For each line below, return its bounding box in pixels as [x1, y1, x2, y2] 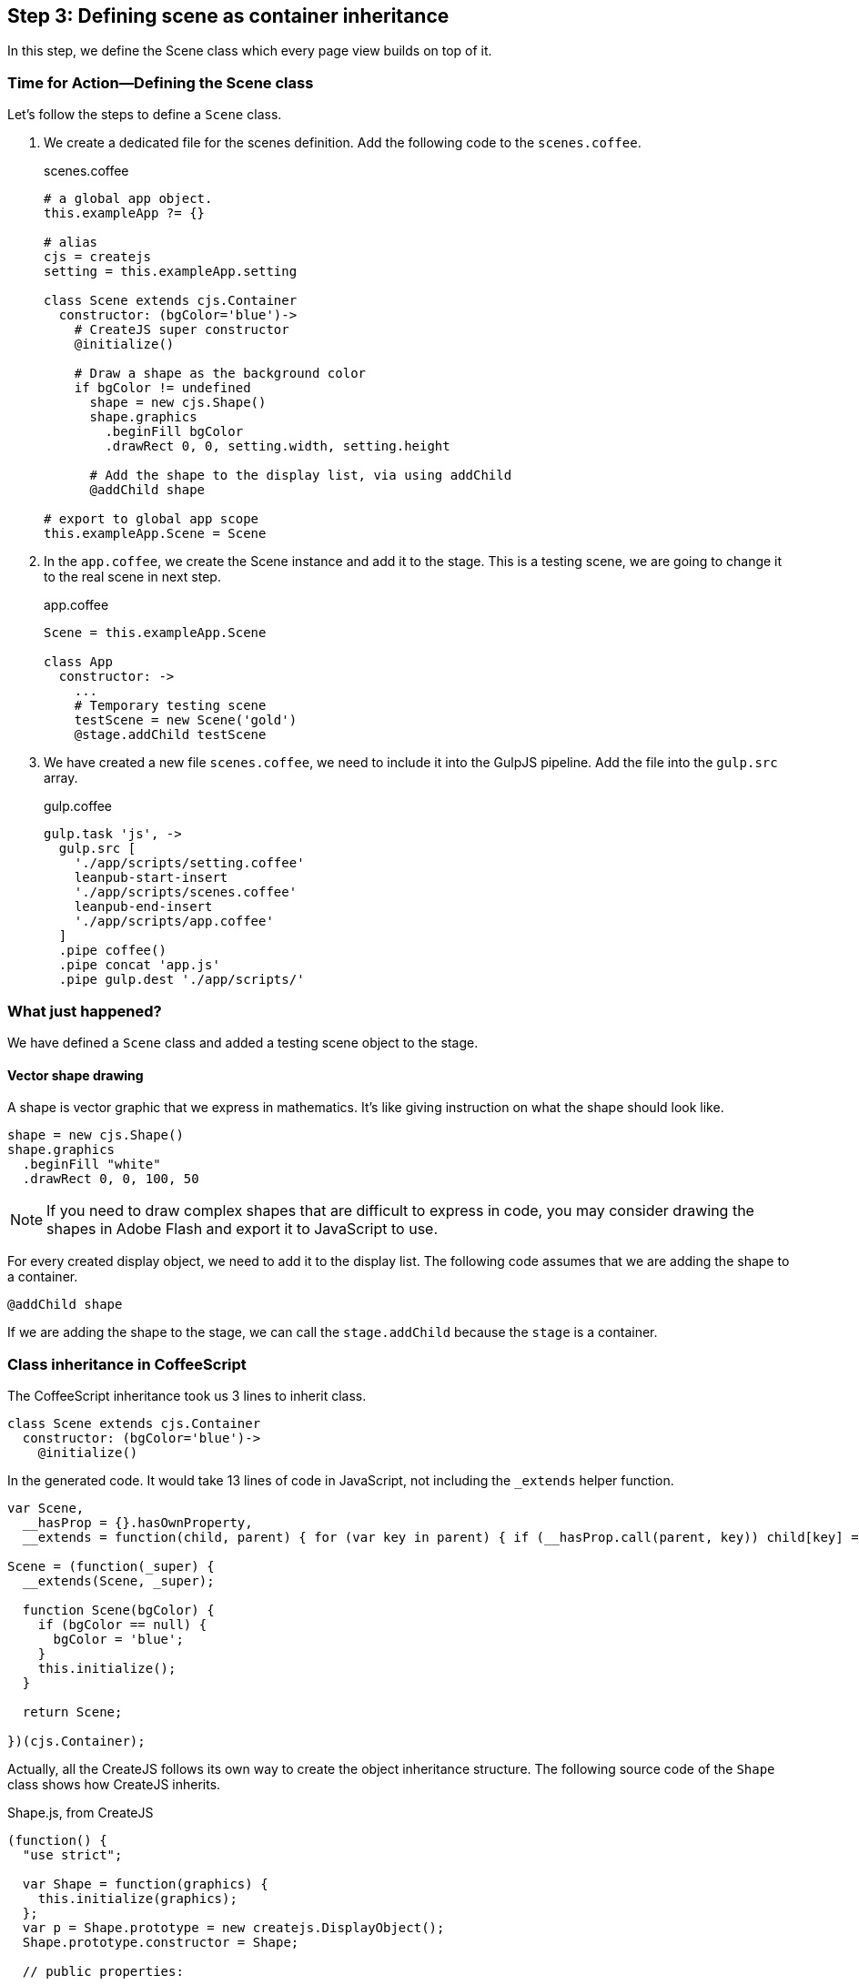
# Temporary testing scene [74, 698, 267, 714]
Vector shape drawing [7, 1067, 144, 1083]
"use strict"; [22, 1847, 123, 1862]
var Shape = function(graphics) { [22, 1876, 268, 1891]
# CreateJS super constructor [74, 322, 289, 338]
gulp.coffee [44, 798, 112, 815]
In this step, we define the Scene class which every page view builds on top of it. [7, 43, 492, 59]
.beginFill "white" [22, 1157, 161, 1172]
